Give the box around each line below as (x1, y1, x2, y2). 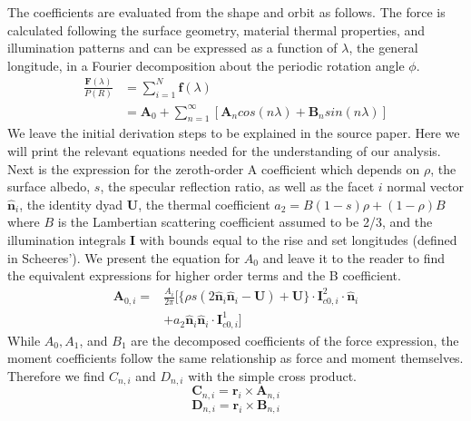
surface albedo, (7, 177, 91, 196)
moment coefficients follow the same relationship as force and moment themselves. (7, 348, 464, 367)
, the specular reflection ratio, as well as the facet (100, 177, 375, 196)
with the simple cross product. (188, 366, 357, 385)
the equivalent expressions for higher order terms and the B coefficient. (7, 266, 401, 285)
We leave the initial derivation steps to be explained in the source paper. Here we (7, 123, 460, 142)
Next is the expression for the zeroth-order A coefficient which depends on (7, 159, 420, 178)
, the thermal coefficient (138, 194, 270, 213)
